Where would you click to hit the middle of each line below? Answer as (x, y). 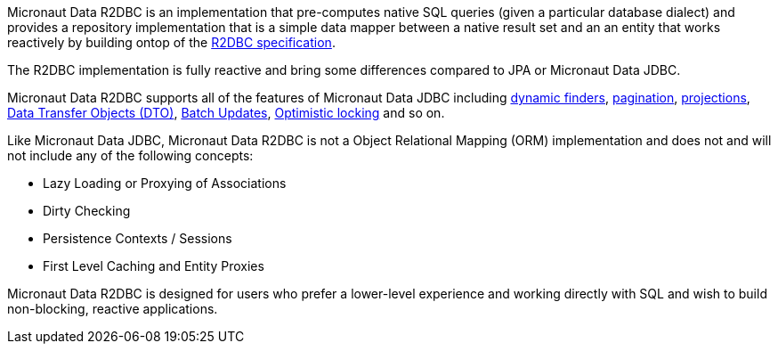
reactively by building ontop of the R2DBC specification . (171, 42)
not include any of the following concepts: (130, 155)
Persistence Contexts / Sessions (138, 238)
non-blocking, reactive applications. (113, 309)
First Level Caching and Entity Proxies (154, 266)
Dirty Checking (87, 211)
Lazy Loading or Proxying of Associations (165, 183)
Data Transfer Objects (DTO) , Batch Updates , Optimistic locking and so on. (226, 113)
